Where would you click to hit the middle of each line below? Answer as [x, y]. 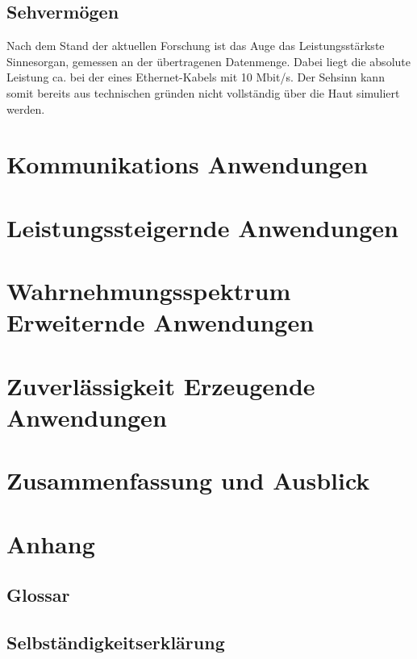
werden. [26, 108]
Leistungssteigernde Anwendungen [202, 227]
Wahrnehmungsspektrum [149, 291]
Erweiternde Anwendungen [161, 322]
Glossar [38, 595]
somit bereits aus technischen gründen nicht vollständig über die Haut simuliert [203, 92]
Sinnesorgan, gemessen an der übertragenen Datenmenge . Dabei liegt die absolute [208, 61]
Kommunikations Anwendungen [188, 164]
